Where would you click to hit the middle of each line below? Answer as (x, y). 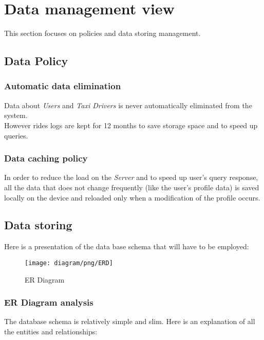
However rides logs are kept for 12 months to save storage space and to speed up (131, 125)
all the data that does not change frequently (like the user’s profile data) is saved (132, 187)
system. (16, 115)
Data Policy (36, 61)
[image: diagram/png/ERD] (69, 263)
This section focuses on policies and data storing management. (102, 33)
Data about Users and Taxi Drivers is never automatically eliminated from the (128, 105)
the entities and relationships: (51, 331)
